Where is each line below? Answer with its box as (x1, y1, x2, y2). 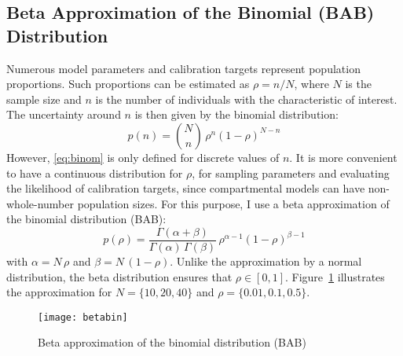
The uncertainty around (6, 106, 121, 123)
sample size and (6, 90, 82, 107)
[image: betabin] (38, 311, 128, 323)
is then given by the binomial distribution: (134, 106, 339, 123)
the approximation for (6, 284, 112, 300)
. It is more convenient (289, 149, 398, 165)
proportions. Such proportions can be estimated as (6, 75, 250, 92)
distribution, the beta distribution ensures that (6, 268, 233, 284)
